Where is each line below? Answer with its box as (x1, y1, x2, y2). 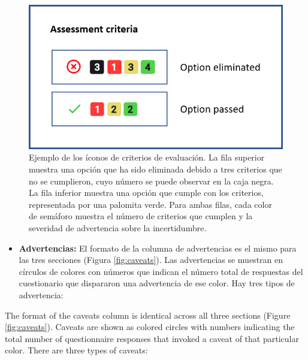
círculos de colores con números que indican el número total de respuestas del (19, 265, 303, 277)
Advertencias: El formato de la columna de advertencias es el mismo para (19, 241, 297, 254)
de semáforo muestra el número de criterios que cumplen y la (29, 210, 253, 222)
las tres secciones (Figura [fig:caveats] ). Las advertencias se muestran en (19, 253, 283, 266)
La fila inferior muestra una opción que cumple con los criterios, (29, 186, 264, 199)
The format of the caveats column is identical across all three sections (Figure (5, 308, 291, 321)
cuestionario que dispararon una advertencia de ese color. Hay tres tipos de (19, 277, 295, 289)
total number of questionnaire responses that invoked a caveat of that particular (5, 332, 299, 344)
